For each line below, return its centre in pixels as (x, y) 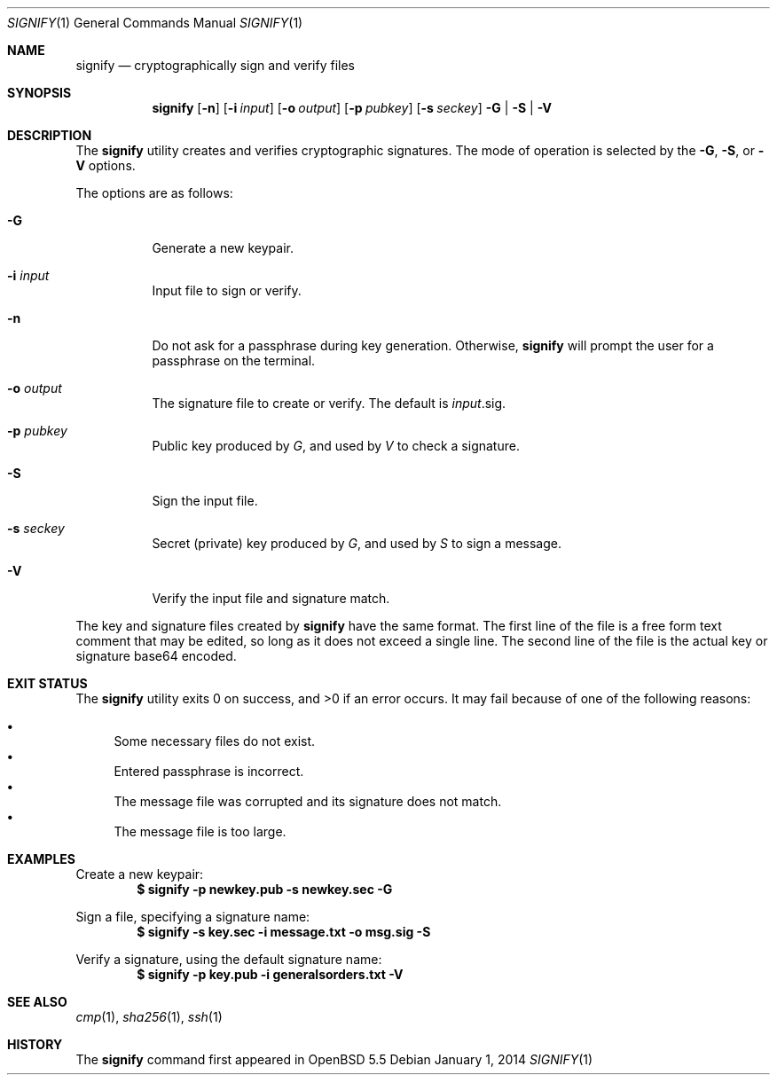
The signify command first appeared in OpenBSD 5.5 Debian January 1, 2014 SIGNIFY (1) (334, 1059)
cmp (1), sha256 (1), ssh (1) (149, 1017)
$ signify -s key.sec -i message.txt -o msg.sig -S (284, 932)
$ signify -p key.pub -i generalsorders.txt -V (270, 974)
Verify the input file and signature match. (271, 598)
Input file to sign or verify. (227, 290)
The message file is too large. (200, 831)
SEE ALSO (37, 1002)
